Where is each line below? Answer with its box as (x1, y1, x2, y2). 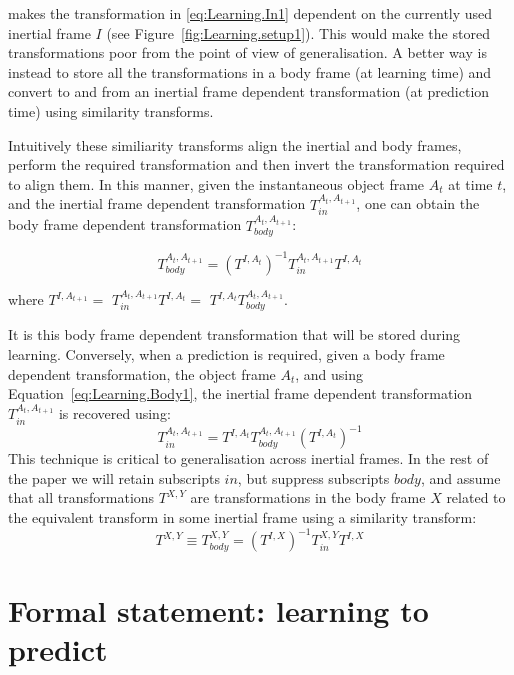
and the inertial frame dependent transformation (8, 193, 306, 214)
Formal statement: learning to (8, 590, 429, 631)
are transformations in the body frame (190, 487, 426, 508)
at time (448, 173, 493, 194)
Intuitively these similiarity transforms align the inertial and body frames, (8, 134, 462, 155)
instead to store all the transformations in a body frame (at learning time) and (8, 61, 492, 82)
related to (446, 487, 506, 508)
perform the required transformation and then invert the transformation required (8, 154, 505, 175)
